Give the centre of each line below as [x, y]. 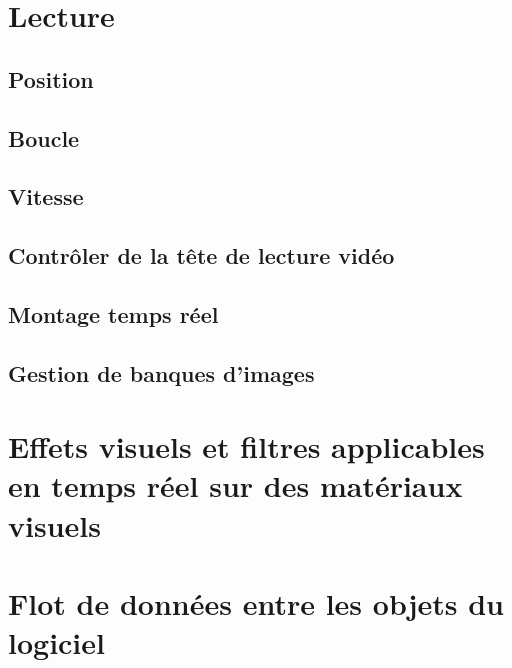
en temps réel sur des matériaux [235, 485]
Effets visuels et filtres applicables [246, 446]
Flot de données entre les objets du [256, 603]
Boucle [44, 137]
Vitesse [46, 196]
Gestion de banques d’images [161, 372]
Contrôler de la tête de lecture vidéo [201, 255]
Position [51, 78]
